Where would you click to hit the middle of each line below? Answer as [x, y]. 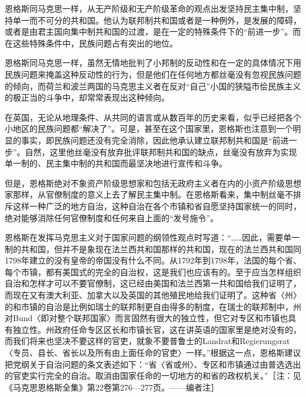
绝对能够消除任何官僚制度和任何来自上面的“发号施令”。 [112, 217]
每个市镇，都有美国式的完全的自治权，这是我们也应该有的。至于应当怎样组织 [153, 271]
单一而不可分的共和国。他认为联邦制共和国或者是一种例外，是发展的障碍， [157, 20]
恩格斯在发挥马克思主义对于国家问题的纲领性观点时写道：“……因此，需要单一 [152, 237]
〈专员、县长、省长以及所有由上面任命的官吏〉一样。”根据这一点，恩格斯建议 [153, 353]
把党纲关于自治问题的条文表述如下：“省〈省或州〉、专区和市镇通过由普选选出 [153, 364]
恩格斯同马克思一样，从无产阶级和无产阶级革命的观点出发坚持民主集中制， [149, 8]
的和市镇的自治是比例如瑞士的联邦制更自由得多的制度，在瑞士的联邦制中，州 [153, 306]
